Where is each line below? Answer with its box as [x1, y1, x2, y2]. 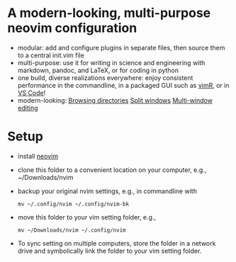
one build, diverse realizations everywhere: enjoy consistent [17, 73, 193, 82]
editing [17, 103, 38, 112]
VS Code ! [17, 89, 46, 97]
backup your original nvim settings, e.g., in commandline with [17, 186, 197, 195]
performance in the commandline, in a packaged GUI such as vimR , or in [17, 81, 230, 89]
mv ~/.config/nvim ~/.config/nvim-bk [17, 200, 130, 207]
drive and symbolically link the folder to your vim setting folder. [17, 246, 202, 255]
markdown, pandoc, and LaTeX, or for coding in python [17, 66, 179, 74]
